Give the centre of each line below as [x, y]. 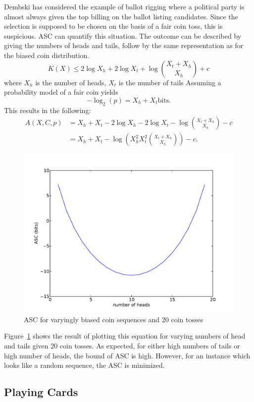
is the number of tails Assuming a [170, 82]
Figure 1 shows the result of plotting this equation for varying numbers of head [125, 336]
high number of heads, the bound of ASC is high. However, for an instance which [127, 355]
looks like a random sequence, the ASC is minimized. [84, 365]
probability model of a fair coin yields [61, 92]
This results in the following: [48, 110]
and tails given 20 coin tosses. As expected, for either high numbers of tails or [122, 345]
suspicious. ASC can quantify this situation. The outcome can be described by [123, 35]
